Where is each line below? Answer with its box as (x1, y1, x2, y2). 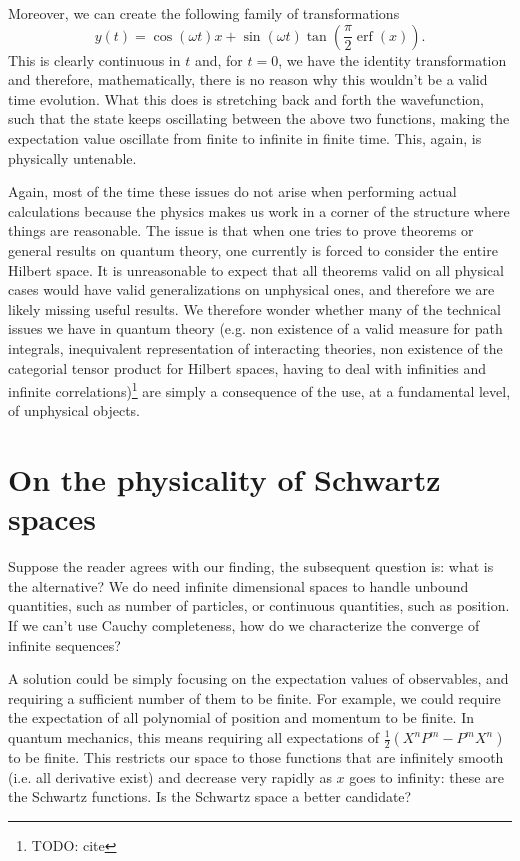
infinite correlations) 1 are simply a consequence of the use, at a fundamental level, (8, 378, 511, 401)
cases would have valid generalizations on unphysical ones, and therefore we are (8, 279, 495, 300)
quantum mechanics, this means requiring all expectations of (8, 727, 379, 747)
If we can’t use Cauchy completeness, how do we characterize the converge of (8, 615, 480, 636)
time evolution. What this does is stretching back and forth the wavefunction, (8, 88, 485, 109)
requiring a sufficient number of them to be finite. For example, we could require (8, 687, 501, 708)
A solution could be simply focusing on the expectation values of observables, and (8, 668, 509, 689)
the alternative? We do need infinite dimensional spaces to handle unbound (8, 575, 469, 596)
